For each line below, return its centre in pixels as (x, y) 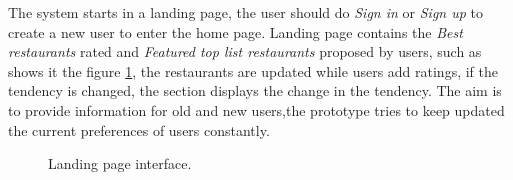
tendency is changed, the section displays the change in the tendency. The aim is (255, 90)
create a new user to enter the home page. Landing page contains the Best (235, 31)
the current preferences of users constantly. (139, 129)
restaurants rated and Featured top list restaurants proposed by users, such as (245, 51)
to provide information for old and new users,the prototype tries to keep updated (256, 109)
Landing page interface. (120, 163)
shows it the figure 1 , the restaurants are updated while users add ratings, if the (253, 70)
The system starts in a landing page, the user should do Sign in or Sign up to (245, 12)
